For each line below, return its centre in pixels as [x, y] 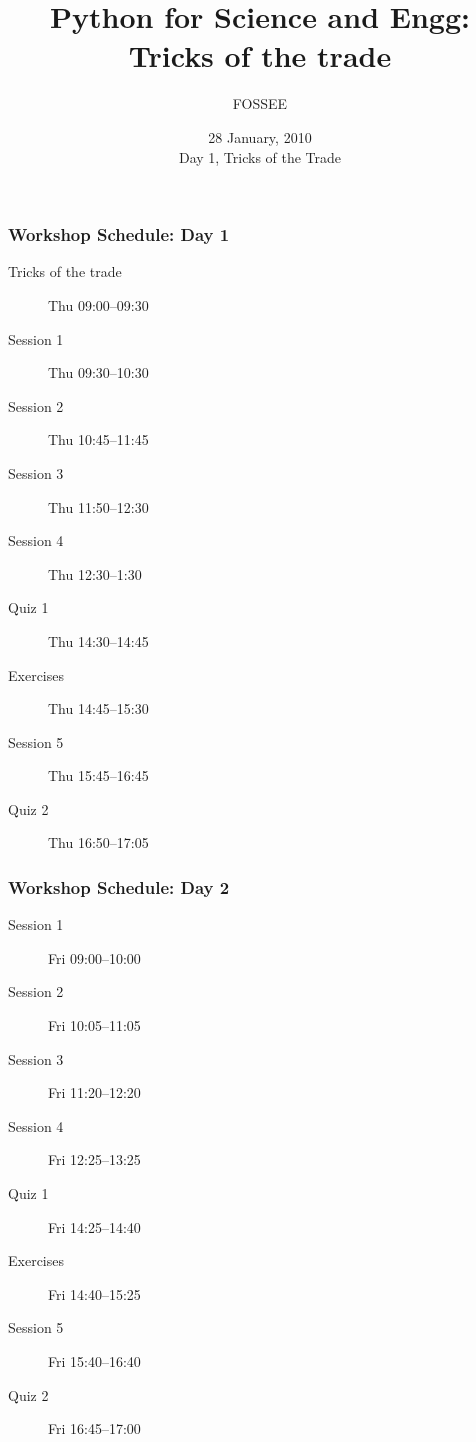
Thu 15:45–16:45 [98, 775]
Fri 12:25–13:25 [94, 1159]
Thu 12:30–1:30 [95, 573]
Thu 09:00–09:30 [98, 304]
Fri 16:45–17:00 [94, 1428]
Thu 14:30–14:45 [98, 640]
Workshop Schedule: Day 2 [119, 887]
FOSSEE [260, 103]
